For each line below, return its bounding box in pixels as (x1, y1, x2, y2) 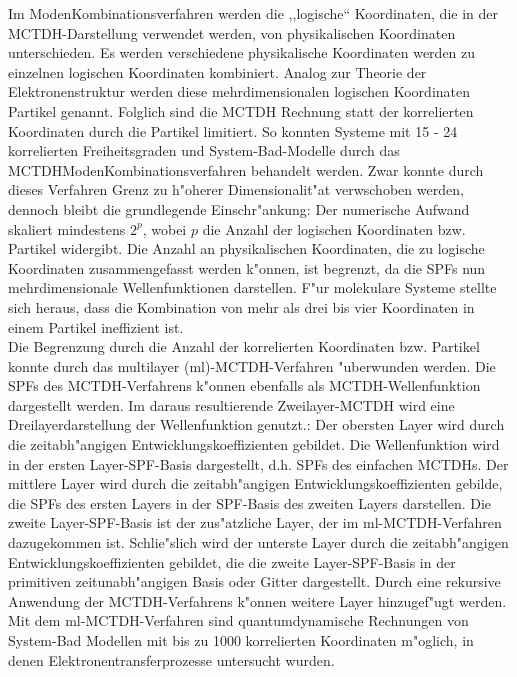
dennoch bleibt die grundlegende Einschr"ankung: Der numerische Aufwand (8, 198, 470, 219)
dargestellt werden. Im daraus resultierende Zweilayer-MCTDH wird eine (8, 394, 455, 415)
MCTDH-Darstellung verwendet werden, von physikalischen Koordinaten (8, 22, 456, 43)
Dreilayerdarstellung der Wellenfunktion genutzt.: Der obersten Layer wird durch (8, 414, 505, 435)
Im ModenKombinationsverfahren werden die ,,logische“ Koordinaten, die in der (8, 3, 498, 23)
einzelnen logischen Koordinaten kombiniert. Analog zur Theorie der (8, 61, 427, 82)
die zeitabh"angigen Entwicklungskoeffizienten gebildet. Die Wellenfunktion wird (8, 434, 500, 455)
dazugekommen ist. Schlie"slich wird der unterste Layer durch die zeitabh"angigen (8, 532, 509, 553)
